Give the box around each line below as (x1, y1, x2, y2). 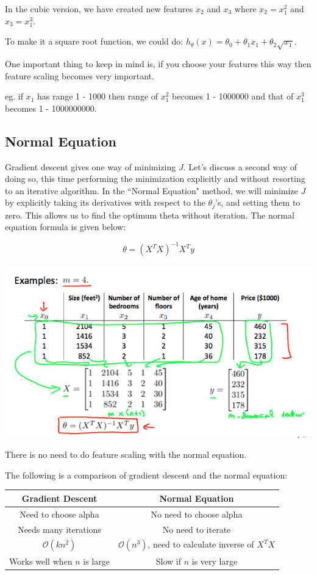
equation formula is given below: (5, 220, 126, 233)
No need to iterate (162, 523, 231, 535)
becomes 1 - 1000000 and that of (172, 90, 294, 103)
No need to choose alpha (151, 507, 243, 520)
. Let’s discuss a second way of (183, 160, 297, 173)
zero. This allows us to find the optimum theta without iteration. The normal (5, 208, 294, 221)
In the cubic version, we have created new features (5, 2, 193, 15)
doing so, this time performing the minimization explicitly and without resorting (5, 172, 305, 185)
